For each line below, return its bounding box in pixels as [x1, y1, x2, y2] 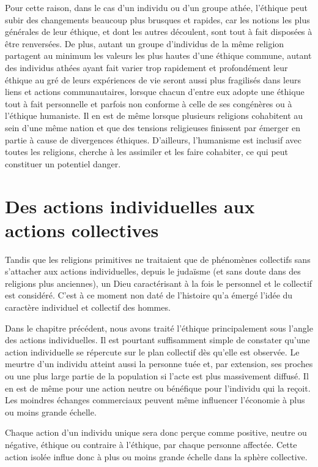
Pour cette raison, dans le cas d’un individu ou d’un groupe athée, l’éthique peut [5, 1, 308, 13]
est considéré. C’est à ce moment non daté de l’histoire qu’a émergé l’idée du [5, 289, 293, 302]
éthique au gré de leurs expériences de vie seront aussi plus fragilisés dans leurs [5, 73, 301, 86]
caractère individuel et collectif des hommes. [5, 301, 171, 313]
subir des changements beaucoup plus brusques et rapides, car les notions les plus [5, 13, 310, 26]
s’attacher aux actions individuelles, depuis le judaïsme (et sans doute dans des [5, 265, 301, 278]
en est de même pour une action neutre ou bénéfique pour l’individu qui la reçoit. [5, 381, 311, 394]
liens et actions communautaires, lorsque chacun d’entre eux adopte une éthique [5, 85, 305, 98]
